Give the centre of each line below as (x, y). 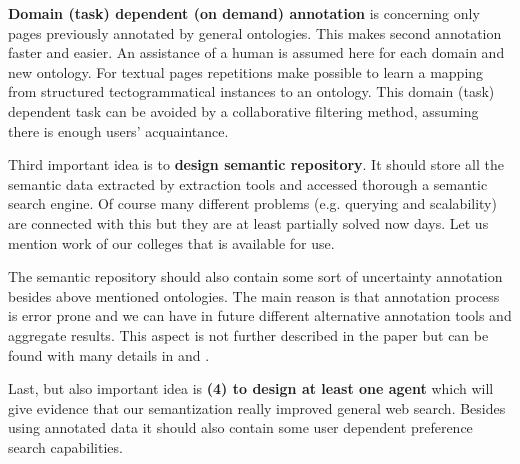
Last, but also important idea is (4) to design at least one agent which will (251, 388)
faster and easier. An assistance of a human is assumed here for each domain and (256, 52)
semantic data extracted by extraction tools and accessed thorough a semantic (248, 183)
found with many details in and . (109, 354)
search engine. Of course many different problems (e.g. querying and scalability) (252, 203)
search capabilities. (65, 446)
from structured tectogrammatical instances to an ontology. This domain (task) (251, 91)
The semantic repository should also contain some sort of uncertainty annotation (255, 276)
